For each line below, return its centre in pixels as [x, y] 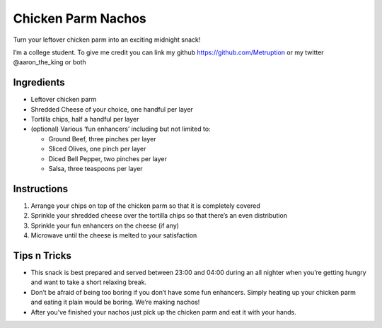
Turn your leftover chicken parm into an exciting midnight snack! [107, 40]
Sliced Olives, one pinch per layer [97, 149]
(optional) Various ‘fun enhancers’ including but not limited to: [121, 129]
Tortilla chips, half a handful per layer [85, 119]
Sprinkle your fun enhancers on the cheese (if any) [105, 225]
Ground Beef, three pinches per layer [102, 139]
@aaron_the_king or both [50, 62]
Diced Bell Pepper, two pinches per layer [108, 158]
